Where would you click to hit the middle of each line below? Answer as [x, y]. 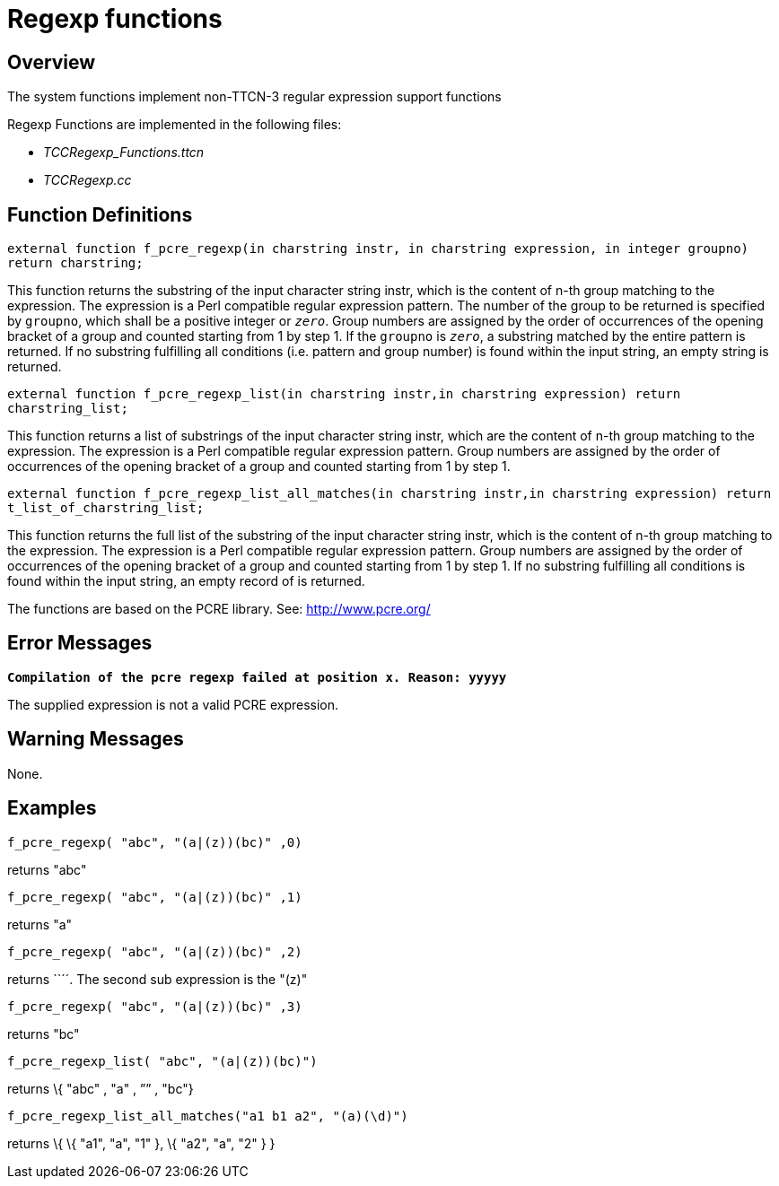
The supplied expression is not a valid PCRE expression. [173, 704]
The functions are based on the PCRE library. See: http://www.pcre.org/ [219, 609]
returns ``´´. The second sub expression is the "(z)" [158, 979]
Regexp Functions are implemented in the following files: [175, 125]
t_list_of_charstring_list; [106, 508]
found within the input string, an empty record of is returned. [186, 581]
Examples [52, 808]
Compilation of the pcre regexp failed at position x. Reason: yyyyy [257, 677]
